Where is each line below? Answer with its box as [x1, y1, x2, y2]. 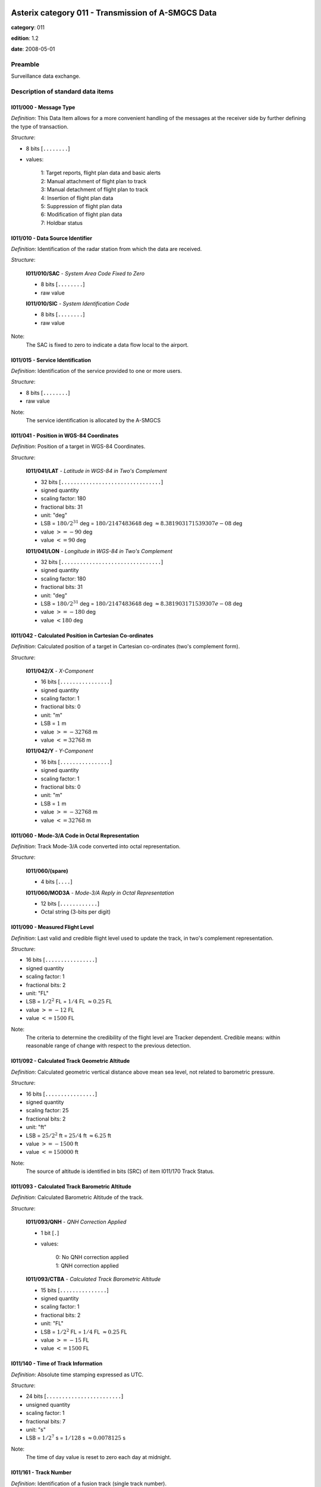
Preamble [11, 60, 40, 68]
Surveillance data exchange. [11, 73, 81, 80]
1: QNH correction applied [55, 1262, 119, 1269]
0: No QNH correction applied [55, 1254, 129, 1261]
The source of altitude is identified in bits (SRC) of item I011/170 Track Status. [26, 1168, 215, 1175]
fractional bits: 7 [26, 1417, 65, 1425]
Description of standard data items [11, 87, 114, 96]
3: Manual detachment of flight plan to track [40, 186, 149, 193]
